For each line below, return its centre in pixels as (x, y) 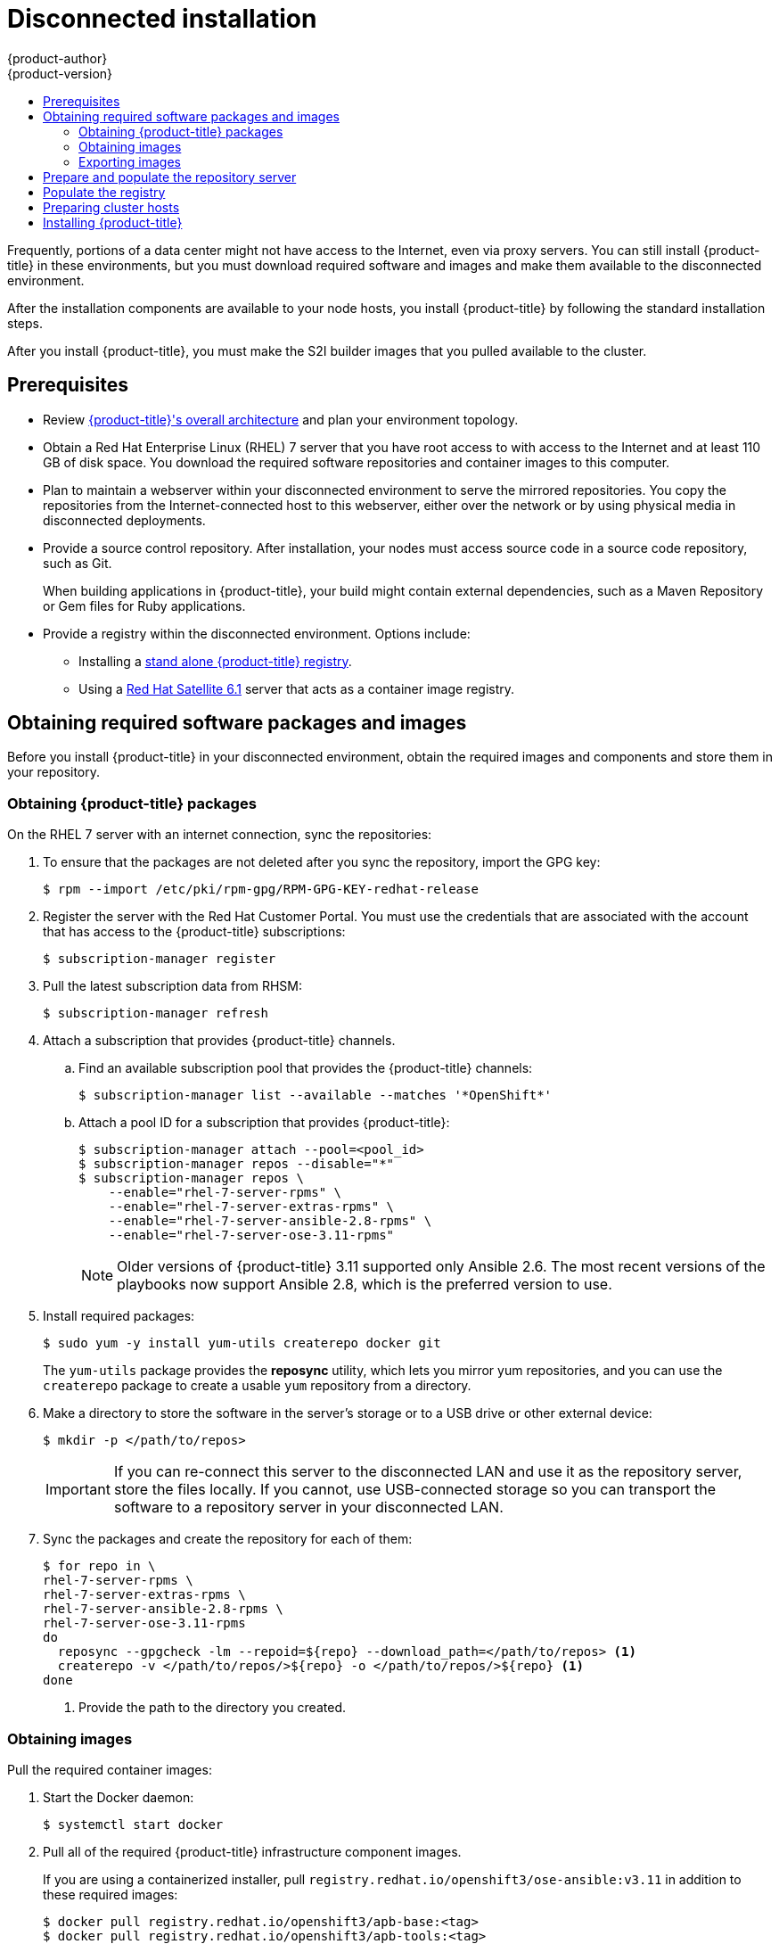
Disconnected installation (162, 19)
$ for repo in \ (99, 1566)
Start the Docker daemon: (119, 1797)
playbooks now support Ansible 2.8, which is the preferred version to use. (365, 1285)
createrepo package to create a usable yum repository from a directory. (257, 1386)
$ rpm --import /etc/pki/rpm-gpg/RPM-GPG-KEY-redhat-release (261, 890)
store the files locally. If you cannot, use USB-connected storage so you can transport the (415, 1490)
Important (78, 1490)
